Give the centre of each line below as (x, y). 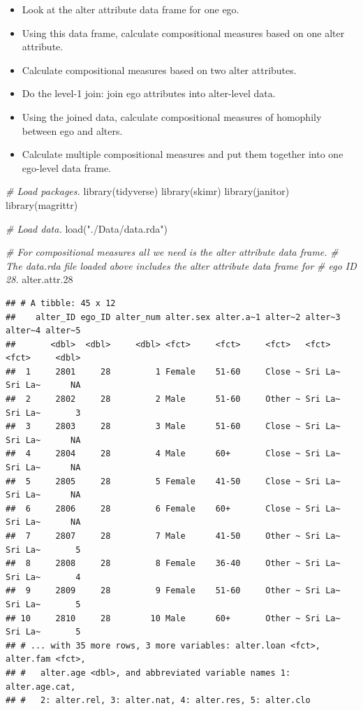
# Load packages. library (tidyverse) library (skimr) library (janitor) (148, 191)
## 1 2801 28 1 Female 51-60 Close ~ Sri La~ (173, 371)
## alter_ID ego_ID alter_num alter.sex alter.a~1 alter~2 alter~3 (173, 317)
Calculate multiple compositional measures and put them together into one (183, 154)
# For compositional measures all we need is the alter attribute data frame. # (172, 252)
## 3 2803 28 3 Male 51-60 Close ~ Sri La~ (173, 427)
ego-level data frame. (66, 167)
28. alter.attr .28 (39, 279)
